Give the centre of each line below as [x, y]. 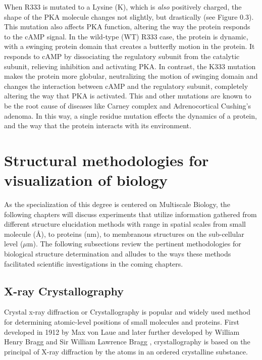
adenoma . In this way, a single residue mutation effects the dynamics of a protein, [130, 115]
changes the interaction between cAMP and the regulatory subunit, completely [126, 86]
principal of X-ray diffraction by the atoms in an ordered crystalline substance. [126, 351]
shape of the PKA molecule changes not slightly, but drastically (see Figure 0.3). [129, 16]
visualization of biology [86, 180]
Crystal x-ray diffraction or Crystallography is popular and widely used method [127, 312]
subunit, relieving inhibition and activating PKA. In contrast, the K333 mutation [130, 66]
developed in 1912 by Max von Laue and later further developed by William [122, 331]
